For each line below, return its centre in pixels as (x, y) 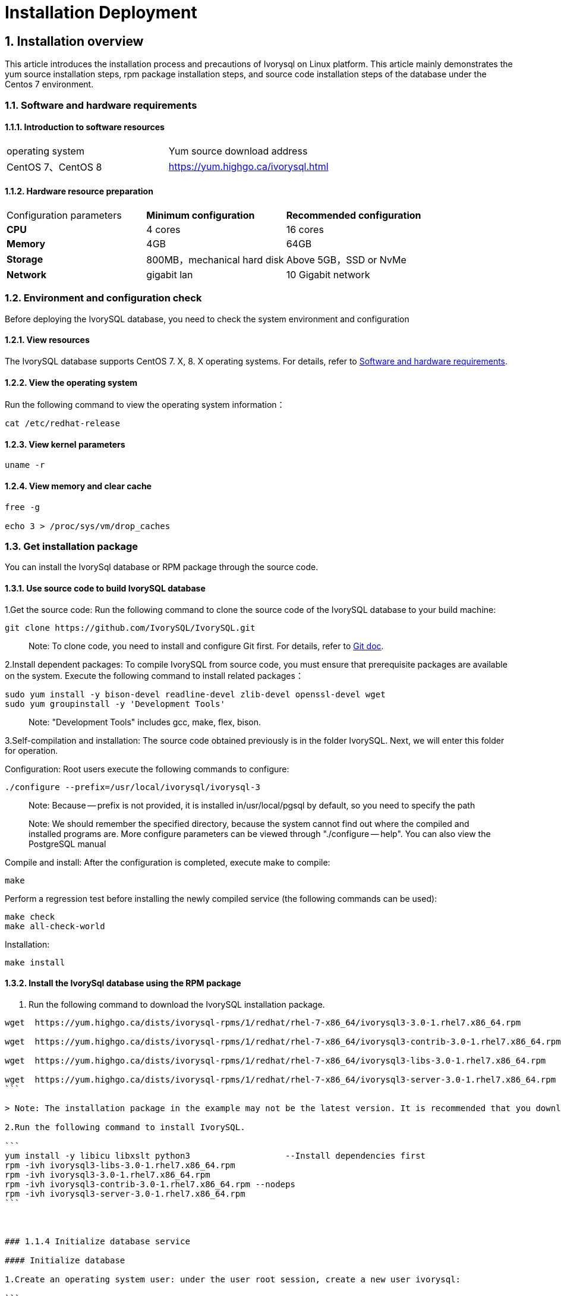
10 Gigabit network (328, 274)
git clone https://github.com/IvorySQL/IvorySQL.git (130, 627)
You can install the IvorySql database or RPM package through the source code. (162, 567)
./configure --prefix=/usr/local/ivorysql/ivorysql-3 (133, 787)
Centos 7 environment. (49, 84)
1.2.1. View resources (47, 340)
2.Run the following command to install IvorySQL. (125, 1127)
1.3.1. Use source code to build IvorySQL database (105, 588)
